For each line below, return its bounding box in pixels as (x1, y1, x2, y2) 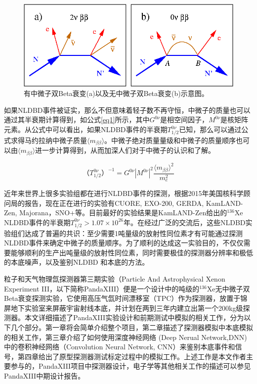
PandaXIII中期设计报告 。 (4, 370, 85, 381)
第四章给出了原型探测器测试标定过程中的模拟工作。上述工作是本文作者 (17, 351, 246, 361)
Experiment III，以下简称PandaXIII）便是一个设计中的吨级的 (4, 283, 200, 293)
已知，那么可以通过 (179, 124, 242, 135)
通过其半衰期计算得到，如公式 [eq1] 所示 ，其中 (4, 114, 150, 125)
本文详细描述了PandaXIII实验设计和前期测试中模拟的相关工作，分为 (24, 312, 244, 323)
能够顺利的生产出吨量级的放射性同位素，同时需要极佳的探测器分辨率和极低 (10, 247, 253, 257)
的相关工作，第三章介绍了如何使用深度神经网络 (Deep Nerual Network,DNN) (4, 332, 247, 342)
